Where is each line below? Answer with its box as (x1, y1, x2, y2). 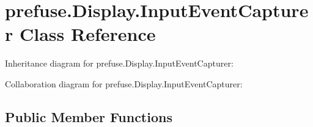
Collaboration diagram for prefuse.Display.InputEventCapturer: (5, 77, 243, 90)
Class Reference (19, 21, 156, 46)
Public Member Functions (5, 107, 172, 126)
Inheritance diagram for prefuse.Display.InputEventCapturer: (5, 57, 234, 70)
